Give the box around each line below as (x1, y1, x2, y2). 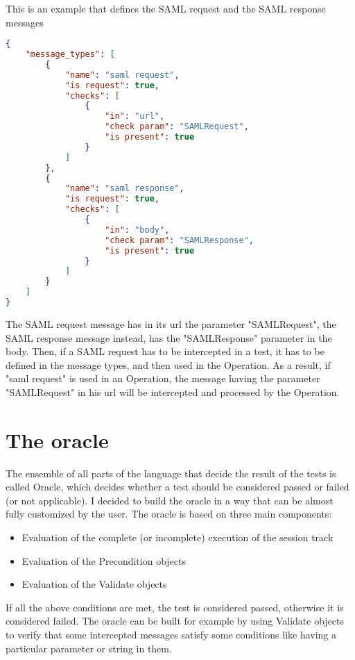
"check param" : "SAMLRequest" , (105, 122, 249, 132)
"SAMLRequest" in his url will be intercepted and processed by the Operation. (6, 384, 340, 399)
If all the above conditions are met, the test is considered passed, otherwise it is (6, 600, 344, 614)
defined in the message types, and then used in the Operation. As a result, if (6, 357, 331, 372)
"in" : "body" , (105, 224, 170, 235)
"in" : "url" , (105, 111, 165, 122)
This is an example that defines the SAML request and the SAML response (6, 1, 326, 15)
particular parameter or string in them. (6, 641, 172, 655)
